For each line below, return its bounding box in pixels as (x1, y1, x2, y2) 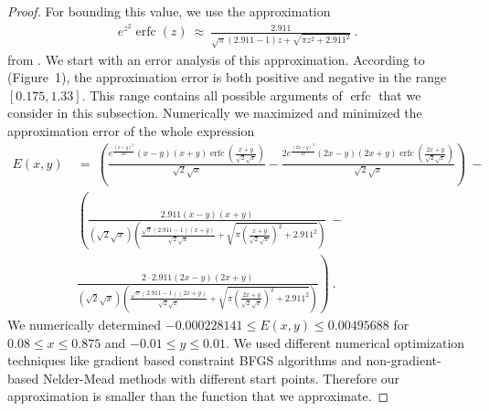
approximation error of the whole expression (7, 121, 255, 140)
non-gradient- (366, 351, 441, 370)
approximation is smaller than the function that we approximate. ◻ (7, 386, 389, 406)
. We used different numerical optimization (225, 332, 465, 352)
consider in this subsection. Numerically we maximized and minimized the (7, 103, 422, 122)
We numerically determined (7, 314, 162, 333)
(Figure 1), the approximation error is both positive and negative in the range (7, 68, 447, 87)
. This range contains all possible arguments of (81, 85, 343, 104)
